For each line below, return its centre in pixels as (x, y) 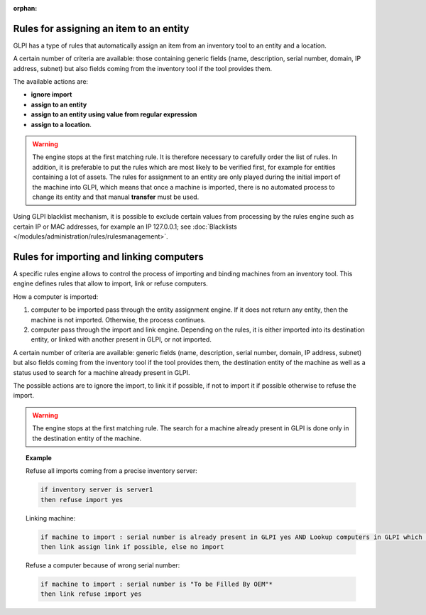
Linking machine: (51, 518)
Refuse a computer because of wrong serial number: (103, 565)
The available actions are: (51, 82)
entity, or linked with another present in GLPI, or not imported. (121, 339)
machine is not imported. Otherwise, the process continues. (118, 320)
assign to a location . (61, 124)
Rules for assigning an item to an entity (101, 28)
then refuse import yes (82, 500)
